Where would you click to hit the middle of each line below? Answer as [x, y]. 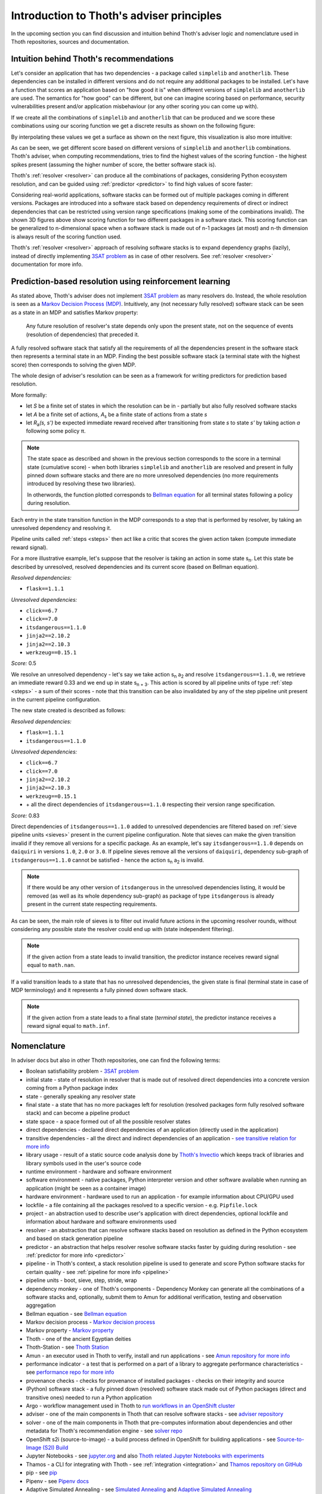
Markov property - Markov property [70, 1330]
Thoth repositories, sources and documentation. [70, 41]
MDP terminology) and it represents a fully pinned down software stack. [99, 990]
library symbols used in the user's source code [83, 1163]
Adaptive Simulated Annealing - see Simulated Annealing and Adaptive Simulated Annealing [139, 1489]
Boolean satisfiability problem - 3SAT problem [83, 1071]
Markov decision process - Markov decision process [90, 1322]
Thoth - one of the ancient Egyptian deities [78, 1339]
